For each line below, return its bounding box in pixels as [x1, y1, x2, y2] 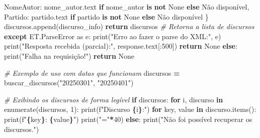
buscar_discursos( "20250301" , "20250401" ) [4, 77, 134, 88]
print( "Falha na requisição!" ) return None [4, 50, 135, 61]
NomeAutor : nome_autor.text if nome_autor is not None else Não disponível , [4, 2, 249, 12]
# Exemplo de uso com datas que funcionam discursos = [4, 67, 180, 78]
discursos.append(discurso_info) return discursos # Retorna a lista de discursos [4, 21, 254, 32]
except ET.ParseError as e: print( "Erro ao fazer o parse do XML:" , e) [4, 31, 221, 41]
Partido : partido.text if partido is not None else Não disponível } [4, 11, 209, 22]
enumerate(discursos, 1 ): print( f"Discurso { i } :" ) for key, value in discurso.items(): [4, 104, 256, 114]
